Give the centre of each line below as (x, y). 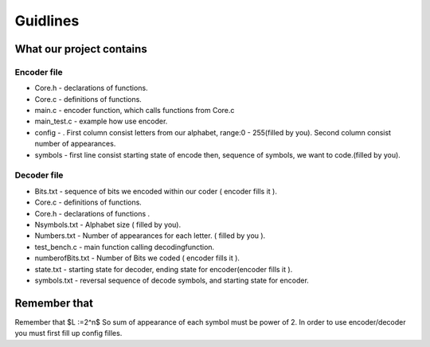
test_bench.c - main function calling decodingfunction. (125, 247)
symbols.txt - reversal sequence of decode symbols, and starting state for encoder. (172, 280)
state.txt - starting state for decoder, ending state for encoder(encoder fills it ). (164, 269)
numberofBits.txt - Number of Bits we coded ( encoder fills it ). (137, 258)
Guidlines (47, 21)
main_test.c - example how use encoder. (101, 121)
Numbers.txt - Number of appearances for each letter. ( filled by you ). (150, 236)
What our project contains (81, 49)
